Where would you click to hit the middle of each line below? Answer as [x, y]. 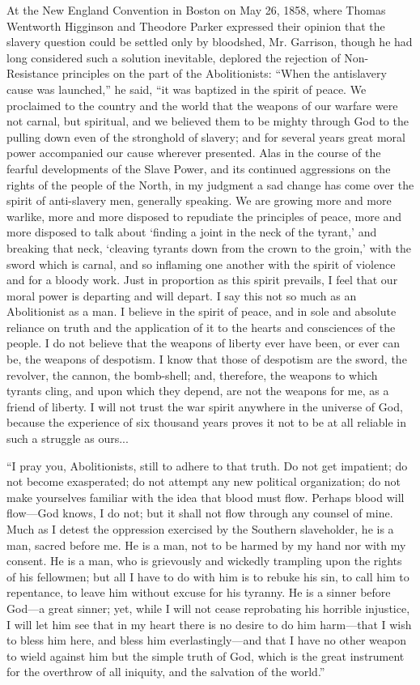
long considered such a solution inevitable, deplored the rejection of [174, 57]
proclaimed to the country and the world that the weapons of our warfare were [202, 105]
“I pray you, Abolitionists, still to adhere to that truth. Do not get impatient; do [207, 465]
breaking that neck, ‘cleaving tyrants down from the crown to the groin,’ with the [209, 247]
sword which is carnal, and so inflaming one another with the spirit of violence [201, 264]
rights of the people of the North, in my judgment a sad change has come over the [210, 184]
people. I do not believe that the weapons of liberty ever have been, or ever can [203, 343]
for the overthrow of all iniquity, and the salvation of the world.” [166, 672]
